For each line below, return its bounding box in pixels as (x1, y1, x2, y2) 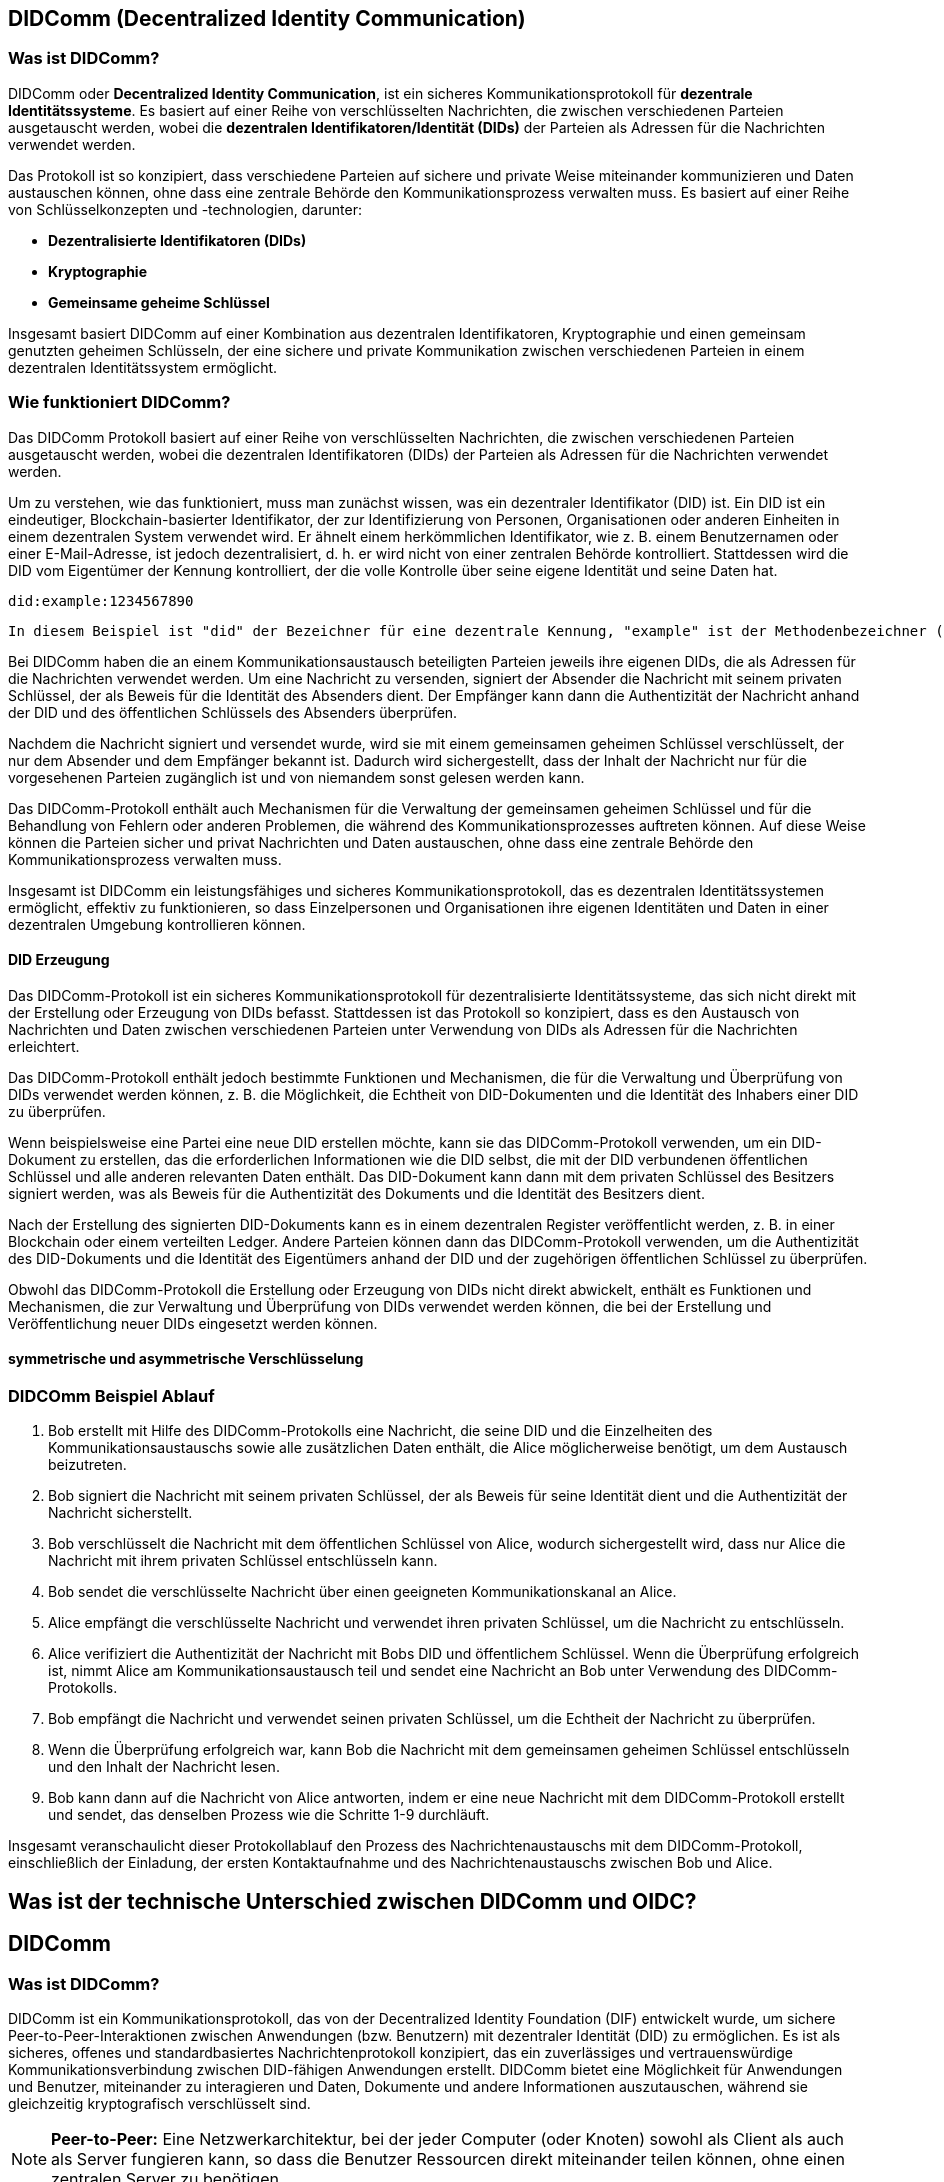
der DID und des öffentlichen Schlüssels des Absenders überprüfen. (8, 703, 458, 721)
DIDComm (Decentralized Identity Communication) (8, 6, 526, 31)
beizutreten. (48, 1456, 127, 1474)
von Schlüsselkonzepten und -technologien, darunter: (8, 200, 362, 218)
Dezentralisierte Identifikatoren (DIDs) (48, 231, 307, 249)
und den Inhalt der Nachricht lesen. (48, 1758, 280, 1776)
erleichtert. (8, 1037, 80, 1055)
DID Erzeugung (8, 951, 110, 969)
